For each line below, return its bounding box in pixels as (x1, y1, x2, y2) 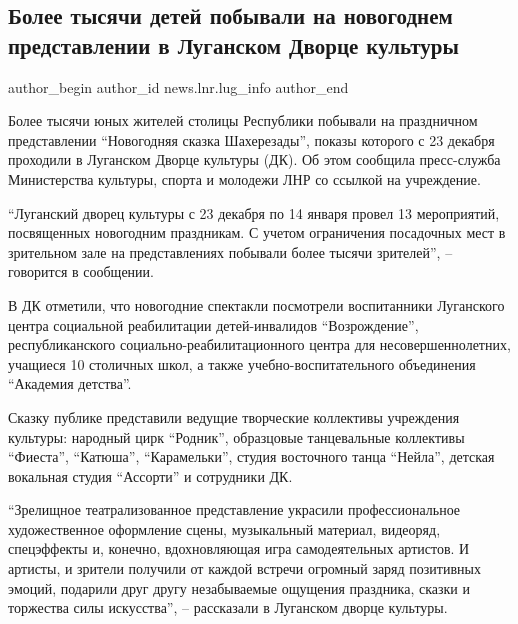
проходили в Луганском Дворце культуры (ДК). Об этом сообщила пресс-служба (8, 149, 501, 170)
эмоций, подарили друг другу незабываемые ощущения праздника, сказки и (8, 577, 470, 598)
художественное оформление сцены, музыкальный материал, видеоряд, (8, 518, 441, 539)
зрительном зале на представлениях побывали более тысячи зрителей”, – (8, 241, 453, 262)
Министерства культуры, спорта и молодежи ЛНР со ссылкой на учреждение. (8, 168, 481, 189)
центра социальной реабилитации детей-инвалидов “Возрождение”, (8, 314, 419, 335)
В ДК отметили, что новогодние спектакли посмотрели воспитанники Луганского (8, 294, 505, 315)
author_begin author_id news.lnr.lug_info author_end (8, 76, 349, 97)
